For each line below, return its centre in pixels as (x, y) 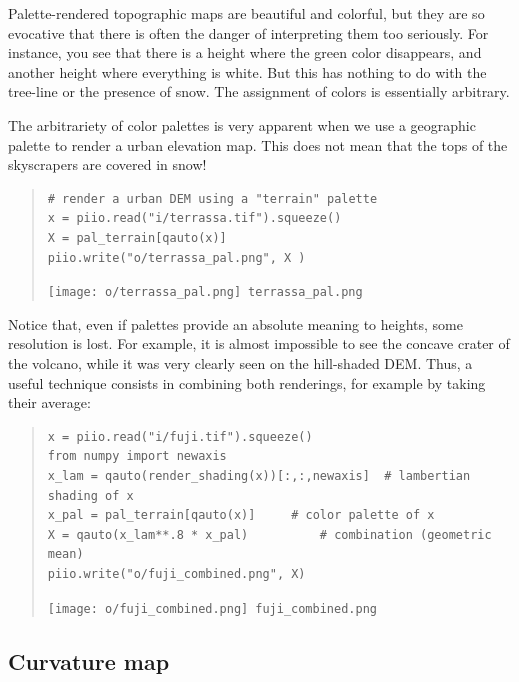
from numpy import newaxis (137, 456)
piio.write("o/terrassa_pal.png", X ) (176, 257)
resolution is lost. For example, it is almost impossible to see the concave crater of (259, 343)
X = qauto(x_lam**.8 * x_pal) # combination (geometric (269, 534)
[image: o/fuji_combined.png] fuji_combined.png (212, 608)
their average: (49, 402)
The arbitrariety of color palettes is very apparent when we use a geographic (242, 124)
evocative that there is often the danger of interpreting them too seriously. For (248, 32)
